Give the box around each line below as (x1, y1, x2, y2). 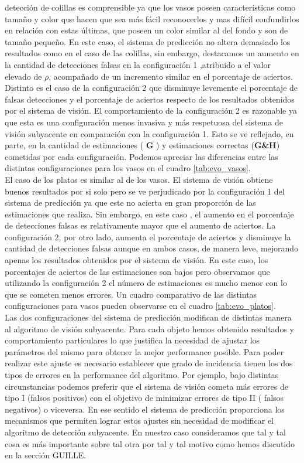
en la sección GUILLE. (5, 449, 87, 461)
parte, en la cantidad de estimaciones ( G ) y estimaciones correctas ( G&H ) (5, 139, 280, 151)
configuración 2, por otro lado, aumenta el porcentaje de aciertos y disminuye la (5, 230, 291, 243)
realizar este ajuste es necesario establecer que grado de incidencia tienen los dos (5, 357, 293, 369)
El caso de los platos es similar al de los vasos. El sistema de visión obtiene (5, 173, 273, 185)
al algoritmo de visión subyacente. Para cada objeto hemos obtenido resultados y (5, 322, 294, 335)
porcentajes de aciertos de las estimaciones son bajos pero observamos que (5, 265, 270, 277)
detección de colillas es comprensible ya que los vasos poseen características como (5, 1, 296, 13)
